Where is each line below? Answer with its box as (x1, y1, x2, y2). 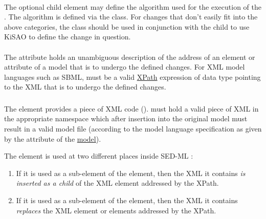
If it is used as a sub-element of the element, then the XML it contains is (16, 167, 246, 178)
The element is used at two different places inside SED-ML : (4, 150, 193, 161)
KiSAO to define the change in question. (4, 31, 131, 42)
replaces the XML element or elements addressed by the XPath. (16, 205, 216, 215)
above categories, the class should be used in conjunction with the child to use (4, 21, 250, 32)
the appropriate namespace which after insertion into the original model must (4, 113, 248, 124)
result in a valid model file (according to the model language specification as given (4, 123, 262, 134)
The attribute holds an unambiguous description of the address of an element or (4, 51, 255, 62)
